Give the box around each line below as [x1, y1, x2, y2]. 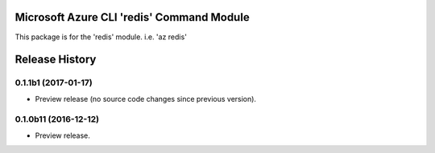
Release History [14, 53, 97, 66]
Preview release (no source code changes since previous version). [35, 94, 257, 103]
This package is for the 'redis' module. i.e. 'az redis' [14, 32, 187, 42]
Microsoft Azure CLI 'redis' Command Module [14, 10, 250, 24]
